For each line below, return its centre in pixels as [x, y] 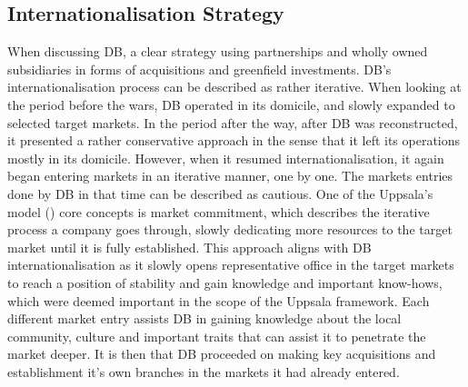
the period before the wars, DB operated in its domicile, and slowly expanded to [231, 104]
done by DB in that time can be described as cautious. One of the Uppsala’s [220, 193]
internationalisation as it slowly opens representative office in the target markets [231, 265]
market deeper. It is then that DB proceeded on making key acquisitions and [222, 354]
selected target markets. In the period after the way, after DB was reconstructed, [233, 122]
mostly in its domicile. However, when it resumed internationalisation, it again [226, 158]
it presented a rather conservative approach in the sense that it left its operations [234, 140]
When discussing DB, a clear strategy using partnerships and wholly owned [218, 51]
